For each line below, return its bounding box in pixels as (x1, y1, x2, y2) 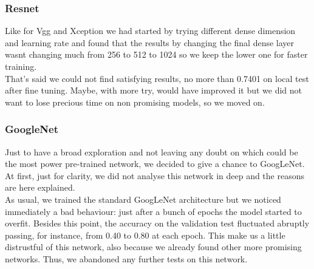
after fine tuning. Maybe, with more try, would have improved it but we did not (5, 84, 302, 97)
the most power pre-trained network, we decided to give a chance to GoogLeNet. (5, 157, 305, 170)
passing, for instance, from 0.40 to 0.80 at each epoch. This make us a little (5, 228, 285, 241)
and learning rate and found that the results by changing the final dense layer (5, 36, 295, 49)
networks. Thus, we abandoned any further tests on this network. (5, 252, 248, 265)
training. (5, 60, 37, 72)
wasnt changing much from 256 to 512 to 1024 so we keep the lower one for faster (5, 48, 308, 61)
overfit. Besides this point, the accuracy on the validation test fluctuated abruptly (5, 217, 310, 230)
